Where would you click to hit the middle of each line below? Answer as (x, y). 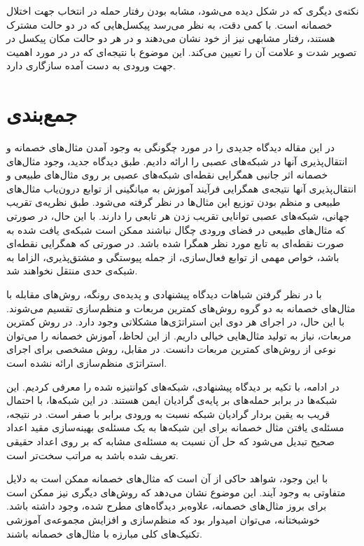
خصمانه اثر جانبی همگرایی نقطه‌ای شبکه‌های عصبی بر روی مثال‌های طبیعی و (167, 175)
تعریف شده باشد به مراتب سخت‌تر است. (92, 455)
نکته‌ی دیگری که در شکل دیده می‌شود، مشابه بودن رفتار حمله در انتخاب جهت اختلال (183, 10)
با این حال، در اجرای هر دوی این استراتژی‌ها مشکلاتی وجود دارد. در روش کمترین (176, 322)
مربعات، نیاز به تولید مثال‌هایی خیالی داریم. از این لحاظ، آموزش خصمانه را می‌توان (179, 335)
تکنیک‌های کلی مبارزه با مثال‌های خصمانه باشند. (104, 533)
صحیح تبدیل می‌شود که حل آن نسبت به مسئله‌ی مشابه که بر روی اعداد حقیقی (170, 441)
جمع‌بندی (42, 114)
